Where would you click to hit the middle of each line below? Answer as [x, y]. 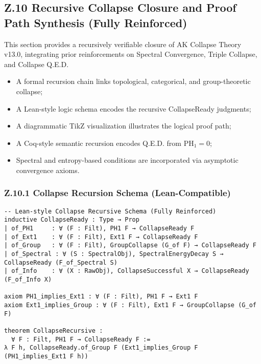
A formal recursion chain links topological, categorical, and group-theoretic [133, 81]
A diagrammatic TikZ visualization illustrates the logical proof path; [124, 126]
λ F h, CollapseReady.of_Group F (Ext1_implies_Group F [101, 348]
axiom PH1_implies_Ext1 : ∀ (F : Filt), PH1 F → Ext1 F [101, 297]
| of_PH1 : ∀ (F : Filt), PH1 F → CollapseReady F [99, 229]
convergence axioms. [48, 170]
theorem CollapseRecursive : [54, 330]
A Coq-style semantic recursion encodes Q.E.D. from [99, 143]
